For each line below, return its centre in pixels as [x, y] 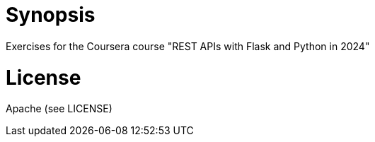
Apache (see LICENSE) [59, 109]
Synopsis [51, 15]
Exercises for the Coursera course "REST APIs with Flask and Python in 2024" [188, 46]
